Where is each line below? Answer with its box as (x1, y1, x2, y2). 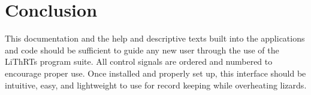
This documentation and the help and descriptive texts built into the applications (5, 32, 305, 45)
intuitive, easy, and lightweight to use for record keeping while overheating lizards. (5, 78, 307, 91)
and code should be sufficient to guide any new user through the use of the (5, 43, 279, 56)
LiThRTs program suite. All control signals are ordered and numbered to (5, 55, 273, 68)
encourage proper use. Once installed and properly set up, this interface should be (5, 66, 306, 79)
